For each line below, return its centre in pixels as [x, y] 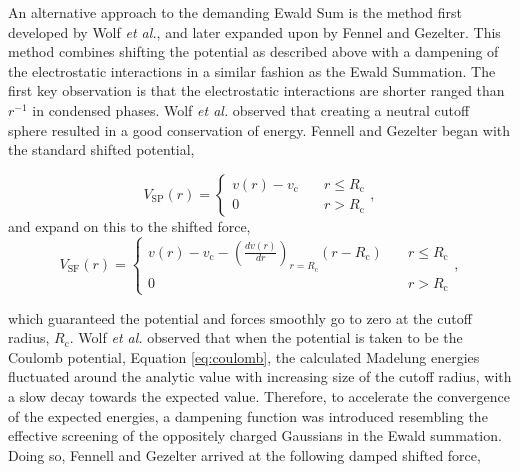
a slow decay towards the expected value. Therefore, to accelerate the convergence [259, 395]
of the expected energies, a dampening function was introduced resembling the [248, 415]
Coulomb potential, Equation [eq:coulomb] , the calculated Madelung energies [244, 356]
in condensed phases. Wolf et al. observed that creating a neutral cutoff [251, 109]
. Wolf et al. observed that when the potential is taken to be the [266, 337]
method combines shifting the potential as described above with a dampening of [253, 51]
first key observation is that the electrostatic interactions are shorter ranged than [256, 90]
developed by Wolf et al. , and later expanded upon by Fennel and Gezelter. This [254, 31]
